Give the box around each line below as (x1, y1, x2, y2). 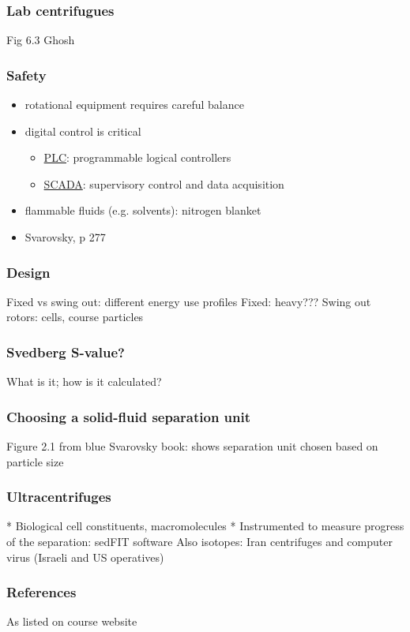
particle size (6, 453, 64, 469)
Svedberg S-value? (6, 342, 125, 361)
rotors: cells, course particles (6, 309, 144, 325)
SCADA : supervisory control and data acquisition (43, 175, 284, 192)
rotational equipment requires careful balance (24, 96, 244, 113)
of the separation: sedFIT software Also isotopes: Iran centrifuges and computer (6, 533, 393, 550)
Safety (6, 65, 47, 84)
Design (6, 262, 51, 282)
